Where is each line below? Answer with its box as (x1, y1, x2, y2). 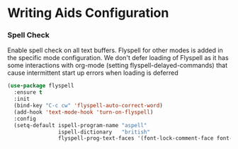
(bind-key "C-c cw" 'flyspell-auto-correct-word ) (13, 102, 163, 109)
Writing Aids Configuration (7, 5, 169, 21)
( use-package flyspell (7, 83, 74, 90)
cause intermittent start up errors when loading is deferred (7, 68, 178, 77)
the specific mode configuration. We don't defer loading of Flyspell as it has (7, 54, 229, 62)
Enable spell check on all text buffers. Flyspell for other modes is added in (7, 46, 223, 54)
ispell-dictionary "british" (57, 129, 151, 136)
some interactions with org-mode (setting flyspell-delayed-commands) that (7, 61, 228, 70)
